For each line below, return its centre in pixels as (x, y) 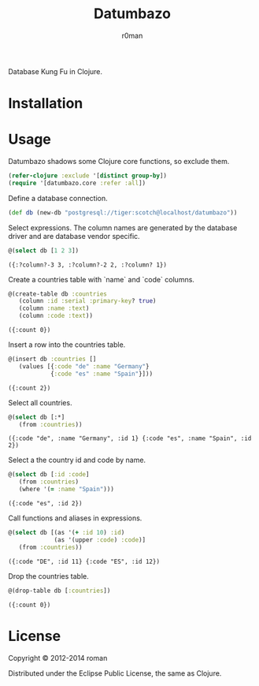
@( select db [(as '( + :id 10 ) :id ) (67, 533)
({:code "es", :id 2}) (45, 504)
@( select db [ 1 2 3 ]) (44, 250)
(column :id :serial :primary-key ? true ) (87, 301)
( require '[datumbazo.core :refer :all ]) (77, 183)
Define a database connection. (58, 198)
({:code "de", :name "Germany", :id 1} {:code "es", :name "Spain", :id (130, 438)
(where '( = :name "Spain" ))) (66, 490)
